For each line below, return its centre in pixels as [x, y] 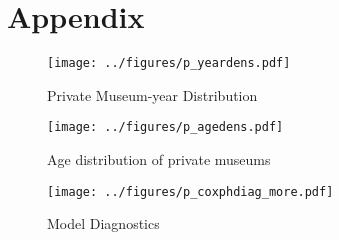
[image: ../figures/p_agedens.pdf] [165, 127]
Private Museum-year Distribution [152, 94]
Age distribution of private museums [159, 159]
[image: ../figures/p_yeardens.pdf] [169, 63]
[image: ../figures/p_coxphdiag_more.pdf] [190, 191]
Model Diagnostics [103, 223]
